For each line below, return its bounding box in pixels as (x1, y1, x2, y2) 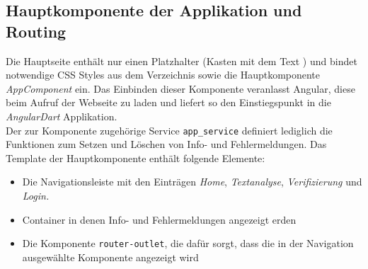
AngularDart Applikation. (6, 108, 117, 123)
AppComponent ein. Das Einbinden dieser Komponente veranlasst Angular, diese (6, 81, 355, 96)
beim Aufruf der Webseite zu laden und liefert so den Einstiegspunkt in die (6, 95, 331, 110)
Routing (6, 20, 67, 42)
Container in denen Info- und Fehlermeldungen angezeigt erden (22, 212, 297, 227)
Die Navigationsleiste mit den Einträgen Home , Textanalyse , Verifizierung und (22, 174, 362, 189)
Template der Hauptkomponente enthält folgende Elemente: (6, 150, 265, 165)
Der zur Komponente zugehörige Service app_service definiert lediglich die (6, 122, 333, 137)
